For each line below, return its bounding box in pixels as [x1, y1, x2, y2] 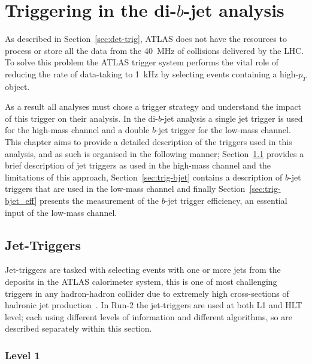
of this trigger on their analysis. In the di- [5, 112, 158, 124]
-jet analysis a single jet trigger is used [161, 112, 303, 124]
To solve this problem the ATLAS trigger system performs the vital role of [5, 56, 278, 68]
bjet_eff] [5, 194, 37, 207]
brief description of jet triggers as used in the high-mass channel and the [5, 159, 271, 172]
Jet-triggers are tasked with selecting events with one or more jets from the [5, 263, 281, 276]
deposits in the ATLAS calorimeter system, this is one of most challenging [5, 275, 277, 288]
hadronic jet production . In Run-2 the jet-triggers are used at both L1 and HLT [5, 299, 302, 311]
